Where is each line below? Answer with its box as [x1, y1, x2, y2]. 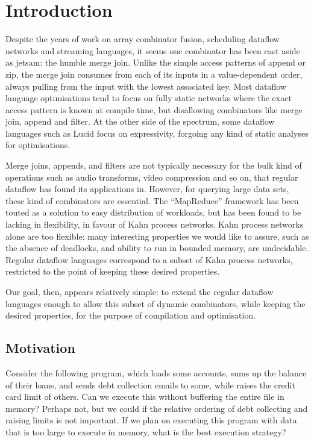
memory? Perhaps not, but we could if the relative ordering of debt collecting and [5, 402, 308, 414]
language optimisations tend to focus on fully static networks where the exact [5, 92, 292, 104]
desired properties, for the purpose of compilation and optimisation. [5, 309, 256, 322]
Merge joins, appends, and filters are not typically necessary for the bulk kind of [5, 159, 302, 172]
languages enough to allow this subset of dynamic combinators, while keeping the [5, 297, 306, 310]
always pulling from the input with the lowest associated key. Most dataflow [5, 79, 286, 92]
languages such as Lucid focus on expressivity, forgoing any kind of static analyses [5, 126, 309, 139]
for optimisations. [5, 139, 71, 151]
